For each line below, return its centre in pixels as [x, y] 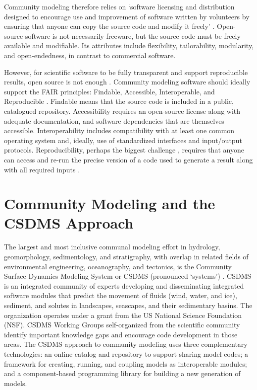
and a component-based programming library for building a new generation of [122, 373]
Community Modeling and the [110, 203]
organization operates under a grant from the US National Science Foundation [123, 315]
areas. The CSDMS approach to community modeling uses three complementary [126, 344]
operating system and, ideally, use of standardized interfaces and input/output [123, 140]
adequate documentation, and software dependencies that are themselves [114, 120]
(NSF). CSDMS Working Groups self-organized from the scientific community [122, 325]
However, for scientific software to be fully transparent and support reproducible [126, 72]
